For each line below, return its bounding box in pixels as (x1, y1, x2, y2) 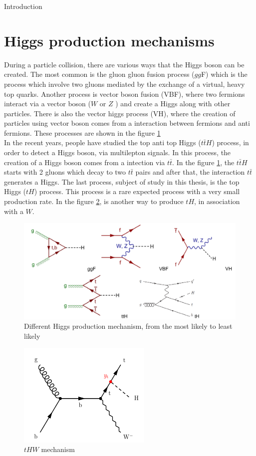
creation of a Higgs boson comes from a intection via (4, 157, 165, 167)
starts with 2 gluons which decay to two (4, 167, 126, 177)
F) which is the (201, 69, 248, 79)
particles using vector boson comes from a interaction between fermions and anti (4, 118, 250, 128)
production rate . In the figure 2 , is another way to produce (4, 196, 184, 207)
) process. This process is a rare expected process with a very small (34, 186, 240, 197)
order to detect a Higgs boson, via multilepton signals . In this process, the (4, 147, 231, 158)
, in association (194, 196, 240, 207)
